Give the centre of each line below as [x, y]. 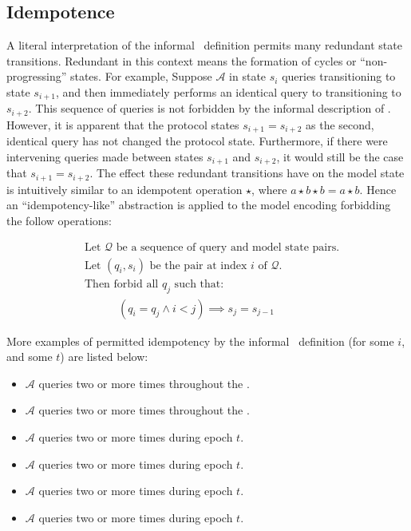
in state [248, 76]
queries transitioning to [339, 76]
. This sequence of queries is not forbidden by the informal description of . [209, 108]
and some [30, 357]
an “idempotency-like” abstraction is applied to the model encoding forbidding [199, 205]
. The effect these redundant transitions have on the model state [247, 173]
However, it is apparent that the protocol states [123, 124]
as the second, [340, 124]
